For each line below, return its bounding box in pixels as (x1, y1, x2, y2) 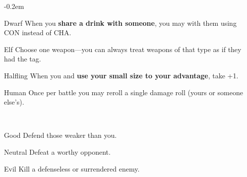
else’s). (4, 97, 24, 107)
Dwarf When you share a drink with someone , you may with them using (4, 17, 237, 28)
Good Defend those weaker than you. (4, 130, 117, 140)
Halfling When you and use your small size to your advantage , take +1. (4, 70, 239, 80)
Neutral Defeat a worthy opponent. (4, 146, 111, 157)
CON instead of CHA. (4, 27, 71, 38)
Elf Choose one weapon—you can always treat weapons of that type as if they (4, 44, 242, 54)
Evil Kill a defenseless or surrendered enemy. (4, 163, 140, 174)
